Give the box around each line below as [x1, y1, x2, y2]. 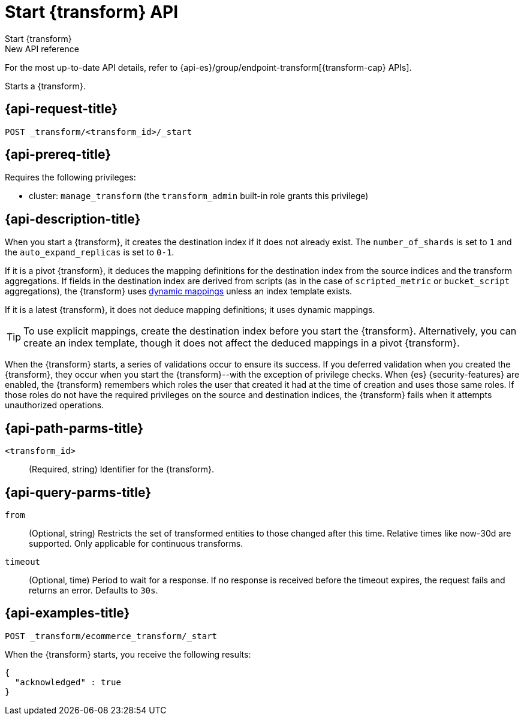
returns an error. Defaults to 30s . [29, 585, 158, 595]
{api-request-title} [5, 101, 118, 117]
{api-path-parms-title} [5, 420, 144, 436]
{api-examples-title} [5, 605, 130, 621]
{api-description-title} [5, 211, 141, 227]
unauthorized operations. [5, 400, 104, 411]
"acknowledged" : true [14, 677, 121, 687]
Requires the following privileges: [5, 172, 136, 183]
